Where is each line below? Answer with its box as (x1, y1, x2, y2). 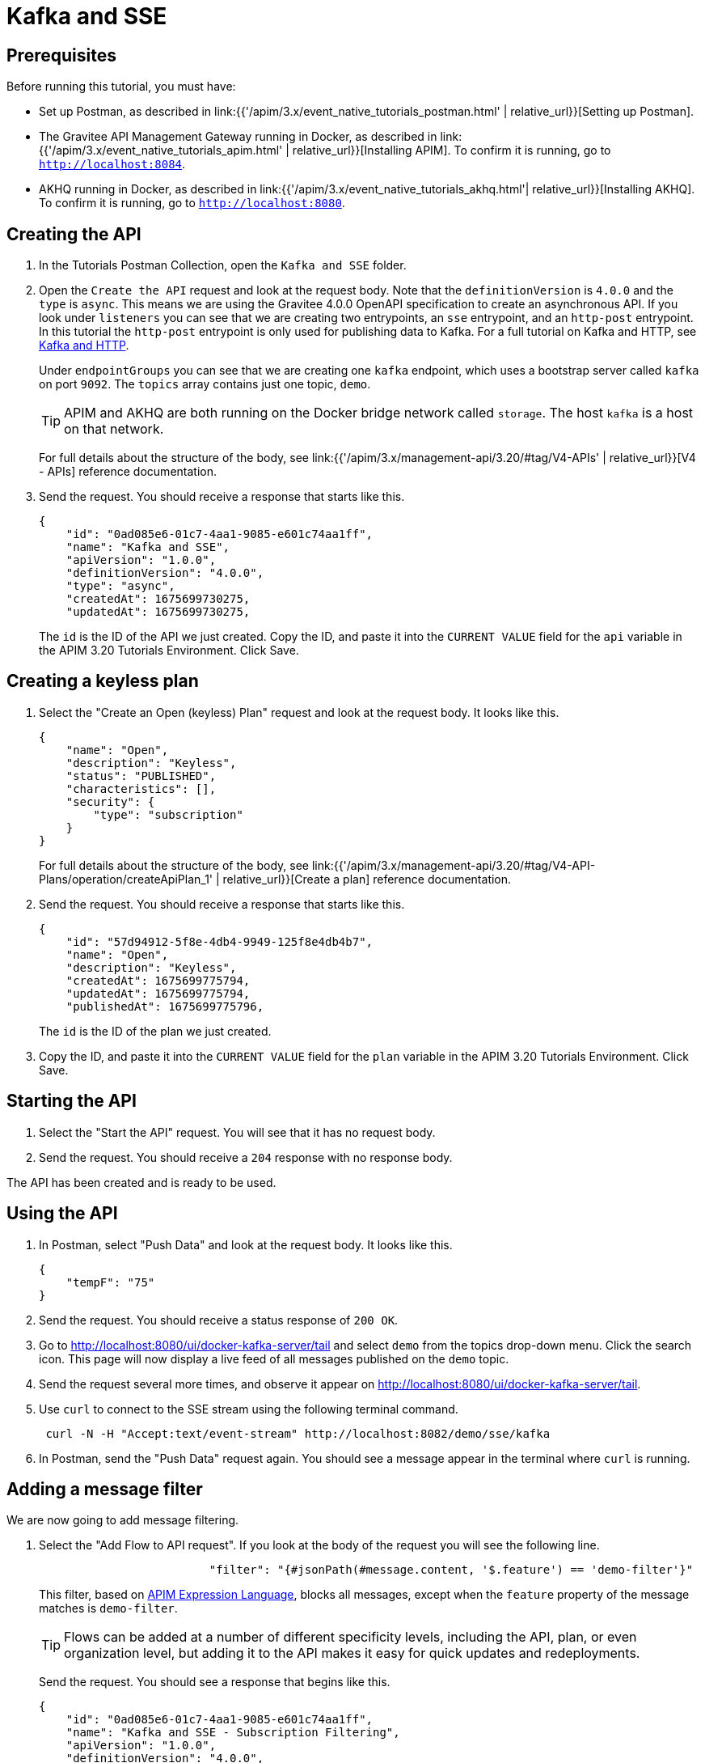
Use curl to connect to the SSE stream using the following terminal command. (39, 1401, 458, 1416)
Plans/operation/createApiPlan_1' (39, 871, 213, 886)
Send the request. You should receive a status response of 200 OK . (39, 1312, 399, 1327)
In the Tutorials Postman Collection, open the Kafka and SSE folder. (39, 258, 407, 273)
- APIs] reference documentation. (39, 464, 217, 479)
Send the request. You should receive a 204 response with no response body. (39, 1150, 453, 1164)
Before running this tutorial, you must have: (6, 79, 236, 94)
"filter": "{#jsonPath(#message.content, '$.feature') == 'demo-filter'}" (209, 1563, 694, 1577)
